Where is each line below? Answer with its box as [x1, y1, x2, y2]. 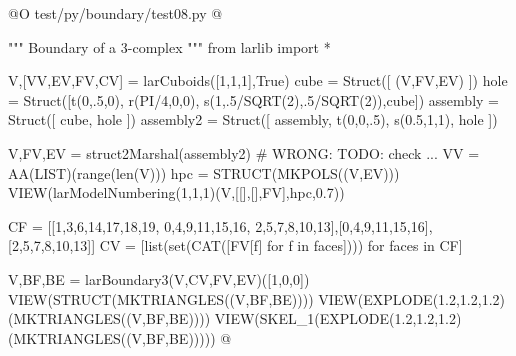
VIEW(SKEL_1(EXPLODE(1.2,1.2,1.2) [214, 308, 462, 329]
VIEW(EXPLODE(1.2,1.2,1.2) [318, 288, 505, 309]
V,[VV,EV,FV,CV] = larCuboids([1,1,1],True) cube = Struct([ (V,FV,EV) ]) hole [8, 70, 508, 91]
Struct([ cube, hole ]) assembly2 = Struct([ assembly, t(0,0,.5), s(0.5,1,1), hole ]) [8, 109, 498, 130]
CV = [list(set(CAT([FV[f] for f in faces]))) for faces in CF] [99, 235, 463, 256]
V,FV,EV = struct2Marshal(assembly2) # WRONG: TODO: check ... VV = [8, 142, 480, 163]
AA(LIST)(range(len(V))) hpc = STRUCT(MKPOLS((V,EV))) [8, 162, 400, 183]
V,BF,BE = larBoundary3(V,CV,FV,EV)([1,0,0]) [8, 268, 310, 289]
